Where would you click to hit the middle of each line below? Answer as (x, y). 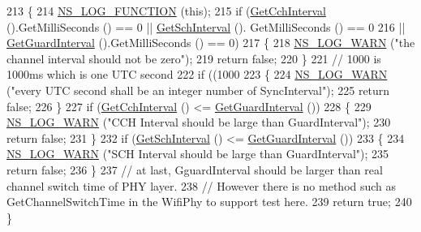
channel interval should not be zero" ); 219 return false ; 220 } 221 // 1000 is (194, 58)
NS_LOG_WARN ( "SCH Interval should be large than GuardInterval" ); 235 (198, 154)
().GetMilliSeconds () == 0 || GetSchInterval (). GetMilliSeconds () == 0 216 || (206, 26)
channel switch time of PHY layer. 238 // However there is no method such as (202, 185)
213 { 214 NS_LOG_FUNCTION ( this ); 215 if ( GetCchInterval (166, 11)
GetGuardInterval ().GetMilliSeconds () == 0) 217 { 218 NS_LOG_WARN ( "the (211, 43)
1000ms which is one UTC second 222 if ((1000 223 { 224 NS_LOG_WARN (197, 74)
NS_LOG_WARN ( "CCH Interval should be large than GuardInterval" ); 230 (199, 122)
